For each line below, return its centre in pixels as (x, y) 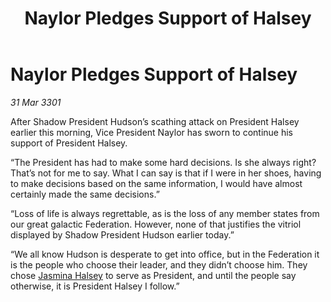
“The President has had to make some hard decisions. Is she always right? (163, 162)
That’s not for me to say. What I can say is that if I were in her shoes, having (166, 173)
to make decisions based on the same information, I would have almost (156, 183)
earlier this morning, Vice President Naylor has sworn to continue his (152, 132)
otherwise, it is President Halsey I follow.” (95, 286)
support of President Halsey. (69, 143)
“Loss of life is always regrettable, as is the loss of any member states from (165, 213)
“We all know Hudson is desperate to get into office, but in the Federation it (165, 254)
